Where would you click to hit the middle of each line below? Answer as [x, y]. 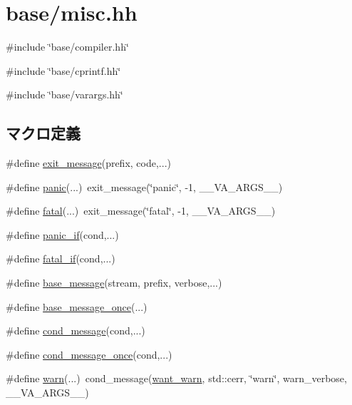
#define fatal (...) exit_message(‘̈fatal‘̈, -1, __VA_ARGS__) [141, 211]
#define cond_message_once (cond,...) [89, 354]
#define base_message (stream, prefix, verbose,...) [114, 283]
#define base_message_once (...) [77, 306]
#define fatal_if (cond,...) [61, 258]
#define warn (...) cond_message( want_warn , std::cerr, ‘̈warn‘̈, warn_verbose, [176, 378]
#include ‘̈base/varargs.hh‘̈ [64, 94]
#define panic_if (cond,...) [62, 234]
